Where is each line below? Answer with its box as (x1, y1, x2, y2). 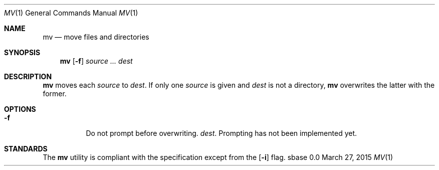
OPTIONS (4, 105, 36, 113)
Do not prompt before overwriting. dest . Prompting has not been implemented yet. (86, 129, 357, 137)
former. (43, 89, 67, 98)
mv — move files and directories (43, 33, 149, 41)
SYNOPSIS (4, 48, 41, 57)
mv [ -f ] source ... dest (60, 57, 133, 65)
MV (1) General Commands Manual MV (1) (4, 9, 138, 17)
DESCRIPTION (4, 72, 52, 81)
